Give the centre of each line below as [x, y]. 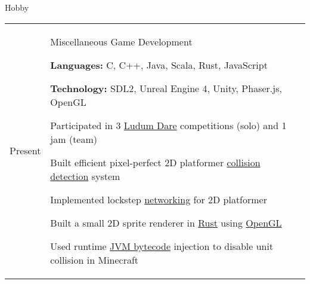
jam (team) [74, 139]
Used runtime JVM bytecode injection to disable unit [162, 246]
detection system [85, 176]
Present [25, 151]
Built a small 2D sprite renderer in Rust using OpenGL [166, 222]
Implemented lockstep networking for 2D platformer [159, 199]
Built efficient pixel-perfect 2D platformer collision [155, 162]
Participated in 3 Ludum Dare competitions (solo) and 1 [168, 125]
